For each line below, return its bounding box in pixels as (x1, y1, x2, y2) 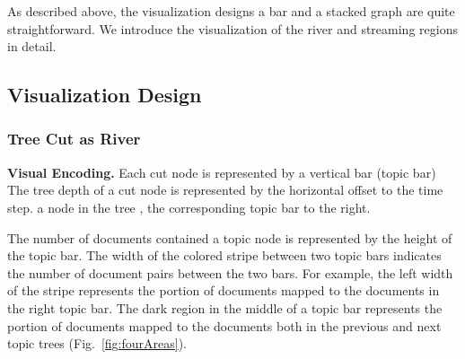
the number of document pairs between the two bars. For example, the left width (7, 263, 453, 282)
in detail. (7, 37, 57, 56)
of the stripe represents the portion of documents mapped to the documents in (7, 281, 440, 300)
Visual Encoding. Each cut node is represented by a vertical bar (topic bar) (7, 162, 436, 181)
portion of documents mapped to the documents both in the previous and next (7, 316, 442, 335)
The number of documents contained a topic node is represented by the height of (7, 228, 452, 247)
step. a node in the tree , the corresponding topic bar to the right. (7, 197, 371, 216)
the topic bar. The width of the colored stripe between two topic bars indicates (7, 246, 442, 265)
